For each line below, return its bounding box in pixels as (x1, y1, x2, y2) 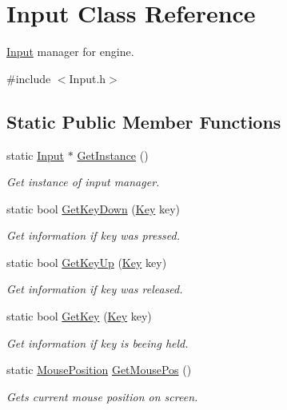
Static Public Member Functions (6, 109, 281, 133)
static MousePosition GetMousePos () (6, 361, 192, 378)
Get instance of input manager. (6, 173, 160, 190)
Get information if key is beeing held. (6, 334, 189, 351)
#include (6, 70, 51, 86)
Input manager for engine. (6, 43, 134, 60)
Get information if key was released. (6, 281, 183, 297)
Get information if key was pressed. (6, 227, 180, 244)
